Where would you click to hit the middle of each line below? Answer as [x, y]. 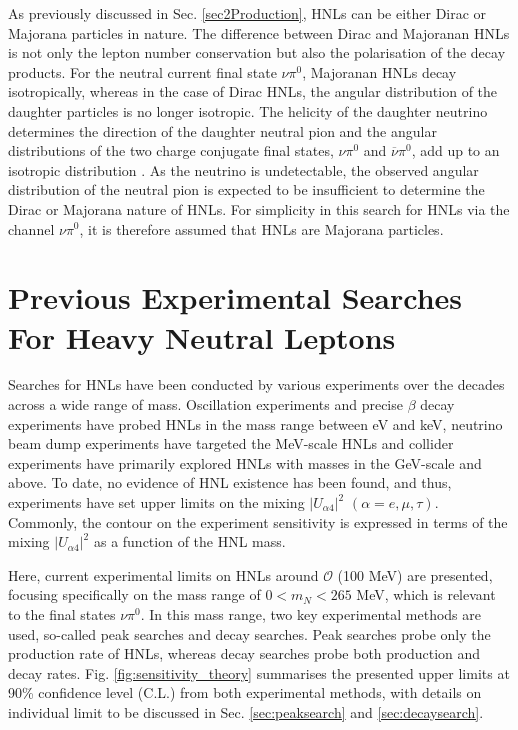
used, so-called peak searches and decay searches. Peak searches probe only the [249, 633]
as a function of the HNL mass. [189, 541]
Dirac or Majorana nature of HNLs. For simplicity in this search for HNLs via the [259, 208]
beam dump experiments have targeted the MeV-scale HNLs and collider [231, 443]
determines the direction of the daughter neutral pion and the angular [222, 130]
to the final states [62, 613]
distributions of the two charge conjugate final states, [171, 150]
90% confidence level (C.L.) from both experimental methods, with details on [245, 692]
